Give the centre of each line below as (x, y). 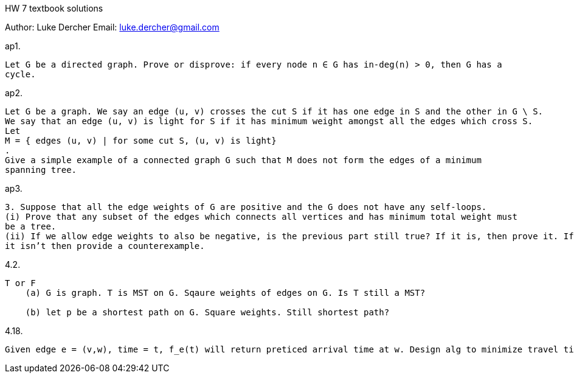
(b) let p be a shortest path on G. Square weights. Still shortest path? (207, 312)
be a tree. (31, 226)
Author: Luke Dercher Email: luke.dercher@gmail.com (112, 27)
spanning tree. (41, 170)
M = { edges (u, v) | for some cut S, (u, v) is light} (141, 141)
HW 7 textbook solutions (54, 8)
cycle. (20, 74)
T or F (20, 283)
